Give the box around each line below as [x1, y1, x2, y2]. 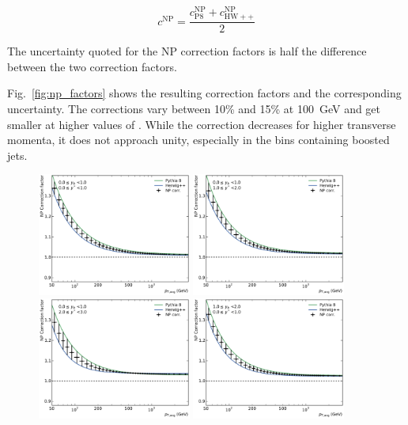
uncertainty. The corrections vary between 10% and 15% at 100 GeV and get [7, 101, 381, 117]
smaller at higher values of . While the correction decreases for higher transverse [7, 116, 396, 132]
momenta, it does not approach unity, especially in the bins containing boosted [7, 131, 390, 148]
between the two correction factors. [7, 58, 177, 74]
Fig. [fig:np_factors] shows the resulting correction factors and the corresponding [7, 85, 402, 101]
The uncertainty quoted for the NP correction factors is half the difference [7, 43, 367, 59]
